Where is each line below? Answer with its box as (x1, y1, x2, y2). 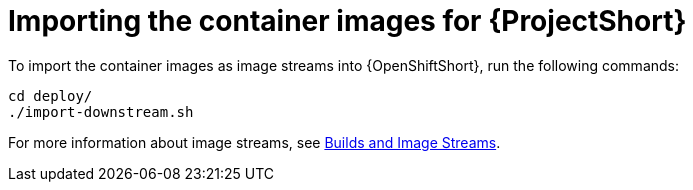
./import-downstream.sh (8, 103, 194, 120)
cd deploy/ (8, 87, 93, 104)
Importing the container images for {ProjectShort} (8, 4, 687, 38)
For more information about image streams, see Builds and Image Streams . (8, 133, 501, 151)
